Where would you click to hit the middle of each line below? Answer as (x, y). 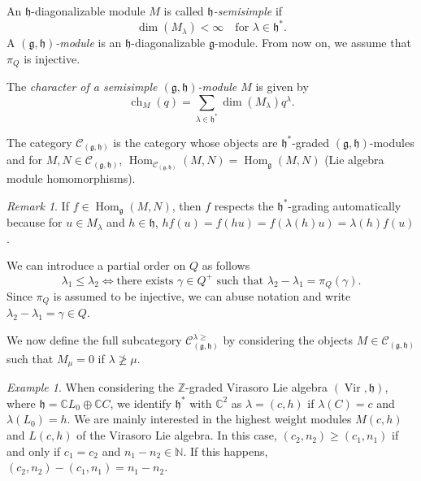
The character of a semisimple (82, 87)
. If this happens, (226, 451)
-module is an (89, 43)
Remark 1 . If (38, 205)
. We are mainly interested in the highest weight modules (209, 419)
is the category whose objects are (195, 142)
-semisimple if (248, 11)
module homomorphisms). (71, 178)
